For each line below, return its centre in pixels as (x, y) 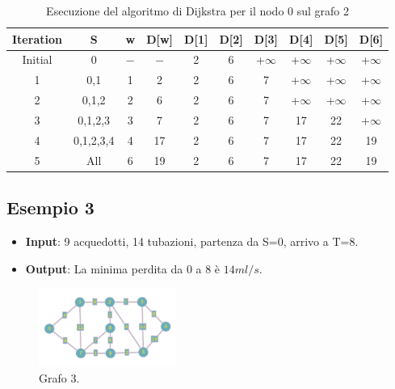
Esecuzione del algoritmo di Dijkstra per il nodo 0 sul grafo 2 (198, 11)
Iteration (37, 38)
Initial (37, 59)
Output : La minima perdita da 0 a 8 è (123, 268)
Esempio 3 (50, 207)
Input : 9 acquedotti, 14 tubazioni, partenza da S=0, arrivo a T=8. (192, 241)
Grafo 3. (59, 378)
